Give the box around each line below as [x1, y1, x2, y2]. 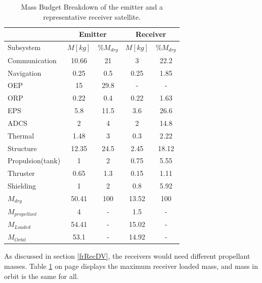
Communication [8, 55, 57, 65]
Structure [8, 143, 37, 153]
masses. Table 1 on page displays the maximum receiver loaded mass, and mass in [4, 260, 258, 271]
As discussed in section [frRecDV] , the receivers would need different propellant [4, 251, 250, 261]
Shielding [8, 180, 36, 191]
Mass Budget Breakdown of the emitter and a [21, 2, 163, 12]
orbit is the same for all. [4, 270, 79, 281]
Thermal [8, 130, 34, 140]
